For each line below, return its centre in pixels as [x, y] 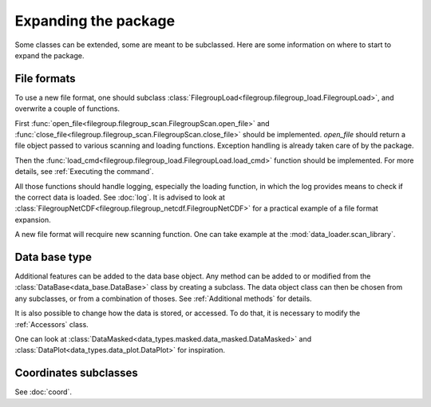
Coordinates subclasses [77, 373]
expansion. [33, 219]
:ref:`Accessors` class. [52, 324]
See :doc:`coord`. [43, 392]
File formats [45, 79]
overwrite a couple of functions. [67, 109]
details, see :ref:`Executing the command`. [85, 172]
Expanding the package [95, 21]
